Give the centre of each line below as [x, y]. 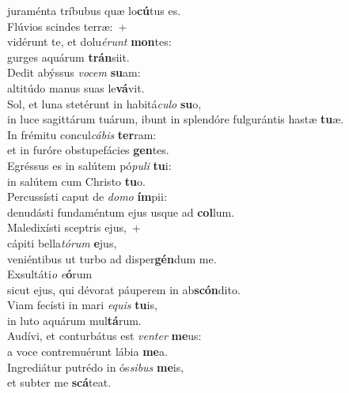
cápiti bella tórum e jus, [62, 242]
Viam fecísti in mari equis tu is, [82, 305]
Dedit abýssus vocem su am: [74, 72]
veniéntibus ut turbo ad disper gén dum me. [112, 258]
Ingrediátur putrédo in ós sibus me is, [96, 367]
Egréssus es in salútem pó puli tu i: [89, 165]
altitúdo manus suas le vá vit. [76, 87]
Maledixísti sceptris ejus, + [74, 227]
